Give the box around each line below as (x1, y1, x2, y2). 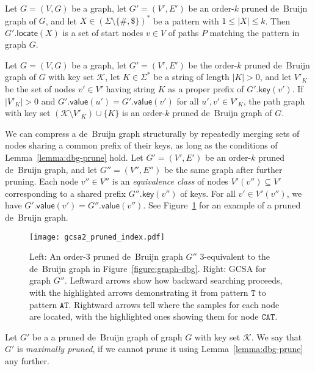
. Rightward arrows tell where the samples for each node (68, 298, 280, 310)
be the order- (188, 58, 237, 71)
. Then (265, 14, 290, 27)
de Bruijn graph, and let (5, 163, 98, 175)
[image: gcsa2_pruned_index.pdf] (29, 232, 165, 241)
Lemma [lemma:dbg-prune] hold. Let (5, 151, 143, 164)
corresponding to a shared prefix (5, 186, 126, 199)
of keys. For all (180, 186, 236, 199)
